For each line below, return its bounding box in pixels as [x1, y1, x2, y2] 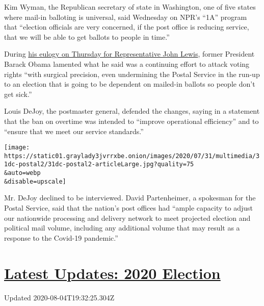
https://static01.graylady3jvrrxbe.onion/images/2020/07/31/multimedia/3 [4, 152, 260, 160]
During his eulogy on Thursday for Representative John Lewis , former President [4, 48, 255, 59]
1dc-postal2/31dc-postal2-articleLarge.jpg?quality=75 [4, 161, 194, 168]
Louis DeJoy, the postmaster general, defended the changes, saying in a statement [4, 106, 260, 116]
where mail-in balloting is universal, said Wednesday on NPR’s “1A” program [4, 11, 247, 22]
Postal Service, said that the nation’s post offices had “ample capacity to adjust [4, 202, 253, 213]
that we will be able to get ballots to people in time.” [4, 31, 170, 42]
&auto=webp [4, 169, 41, 177]
